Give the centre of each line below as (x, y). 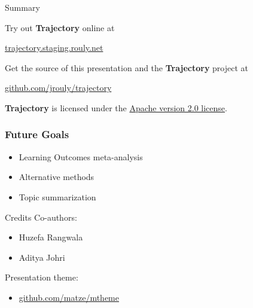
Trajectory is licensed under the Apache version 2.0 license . (116, 107)
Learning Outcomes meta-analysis (81, 156)
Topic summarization (57, 196)
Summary (22, 7)
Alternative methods (57, 177)
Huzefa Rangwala (51, 237)
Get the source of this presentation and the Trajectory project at (126, 67)
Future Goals (37, 134)
